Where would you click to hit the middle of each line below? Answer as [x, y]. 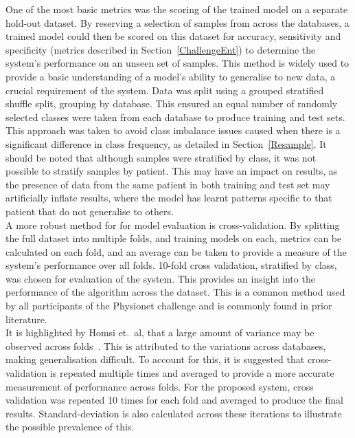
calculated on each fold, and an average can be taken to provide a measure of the [176, 251]
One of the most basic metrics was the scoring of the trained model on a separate [177, 9]
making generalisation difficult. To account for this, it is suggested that [155, 359]
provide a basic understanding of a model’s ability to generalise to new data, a [171, 76]
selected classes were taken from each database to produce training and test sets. [175, 117]
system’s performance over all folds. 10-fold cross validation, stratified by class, [171, 265]
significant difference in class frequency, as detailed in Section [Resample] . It [166, 143]
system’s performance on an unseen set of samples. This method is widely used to [177, 63]
